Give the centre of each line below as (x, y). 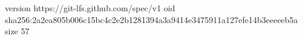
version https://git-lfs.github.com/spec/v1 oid (90, 8)
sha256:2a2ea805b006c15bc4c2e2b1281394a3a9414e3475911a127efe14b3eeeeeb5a (151, 19)
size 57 (17, 31)
